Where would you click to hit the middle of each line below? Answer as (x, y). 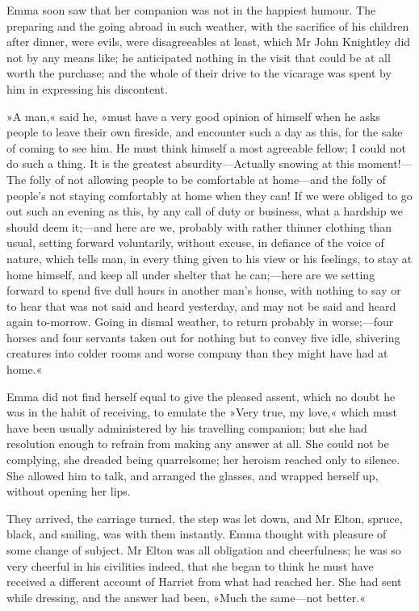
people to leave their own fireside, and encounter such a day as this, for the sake (205, 132)
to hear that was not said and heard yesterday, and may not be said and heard (201, 305)
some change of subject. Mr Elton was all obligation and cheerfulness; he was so (204, 550)
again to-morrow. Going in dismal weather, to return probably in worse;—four (200, 322)
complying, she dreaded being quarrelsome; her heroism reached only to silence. (203, 460)
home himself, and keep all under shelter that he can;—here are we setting (191, 274)
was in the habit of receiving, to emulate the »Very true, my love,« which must (202, 412)
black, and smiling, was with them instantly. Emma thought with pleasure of (197, 534)
